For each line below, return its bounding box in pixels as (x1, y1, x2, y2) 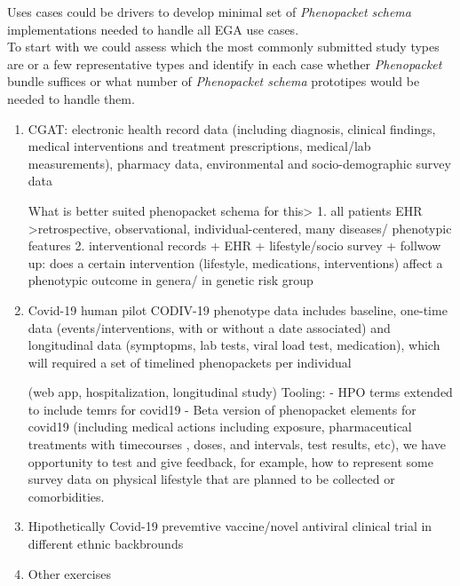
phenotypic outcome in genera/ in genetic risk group (28, 271, 313, 289)
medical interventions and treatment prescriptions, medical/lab (28, 137, 371, 155)
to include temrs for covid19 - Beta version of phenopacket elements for (28, 400, 416, 418)
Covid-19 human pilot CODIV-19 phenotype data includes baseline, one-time (28, 300, 448, 319)
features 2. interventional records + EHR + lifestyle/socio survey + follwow (28, 236, 441, 255)
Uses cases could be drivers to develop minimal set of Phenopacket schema (7, 3, 411, 20)
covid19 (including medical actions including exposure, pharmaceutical (28, 417, 412, 436)
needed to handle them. (7, 89, 135, 107)
